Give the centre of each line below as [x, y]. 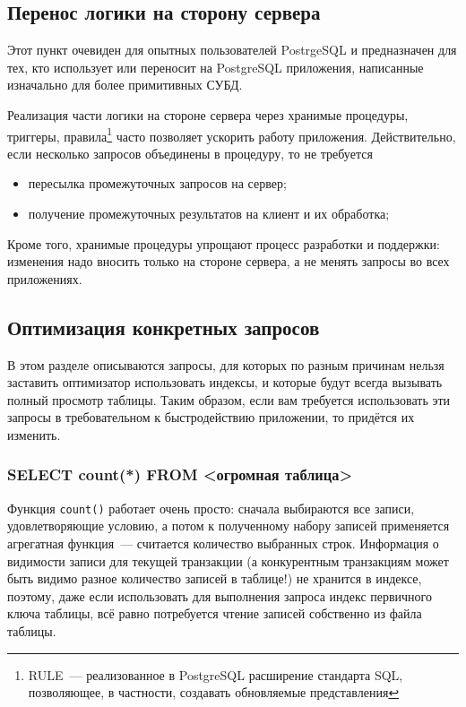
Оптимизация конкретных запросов [164, 327]
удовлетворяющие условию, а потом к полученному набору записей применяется [229, 526]
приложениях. [45, 278]
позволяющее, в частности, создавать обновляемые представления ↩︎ [214, 692]
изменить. [34, 434]
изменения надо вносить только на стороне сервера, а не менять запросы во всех [229, 261]
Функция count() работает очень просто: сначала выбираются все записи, [211, 508]
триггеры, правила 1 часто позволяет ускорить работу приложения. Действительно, [232, 134]
